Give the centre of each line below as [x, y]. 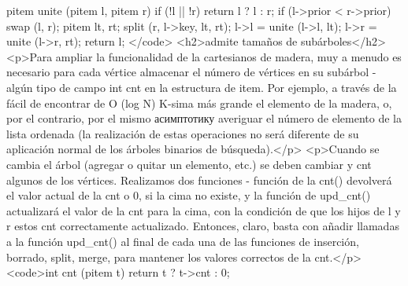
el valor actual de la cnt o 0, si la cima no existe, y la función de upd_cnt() [189, 195]
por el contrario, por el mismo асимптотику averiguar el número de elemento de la [204, 118]
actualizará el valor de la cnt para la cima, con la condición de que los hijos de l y [204, 210]
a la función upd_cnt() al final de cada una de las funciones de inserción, [183, 241]
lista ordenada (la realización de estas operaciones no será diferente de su [183, 133]
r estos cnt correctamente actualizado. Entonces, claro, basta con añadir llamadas [203, 226]
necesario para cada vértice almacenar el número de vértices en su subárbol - [191, 72]
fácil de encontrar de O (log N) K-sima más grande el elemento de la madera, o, [199, 103]
